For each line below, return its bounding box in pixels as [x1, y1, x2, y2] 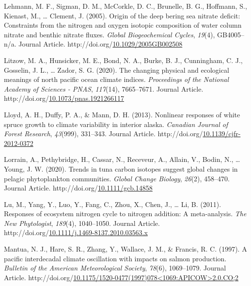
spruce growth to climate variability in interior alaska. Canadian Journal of [4, 119, 228, 129]
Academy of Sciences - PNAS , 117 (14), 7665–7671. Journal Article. [4, 83, 204, 94]
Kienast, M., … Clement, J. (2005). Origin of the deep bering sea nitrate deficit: [4, 10, 240, 20]
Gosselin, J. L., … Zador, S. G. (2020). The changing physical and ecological [4, 64, 229, 75]
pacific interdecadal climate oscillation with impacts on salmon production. [4, 253, 227, 263]
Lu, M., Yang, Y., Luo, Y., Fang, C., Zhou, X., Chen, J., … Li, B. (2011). [4, 199, 221, 209]
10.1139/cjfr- [203, 128, 241, 139]
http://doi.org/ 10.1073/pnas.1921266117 [4, 93, 124, 103]
